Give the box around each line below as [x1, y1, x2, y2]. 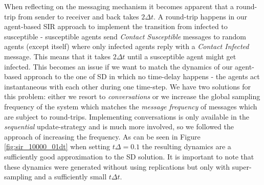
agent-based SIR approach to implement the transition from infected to [4, 21, 228, 32]
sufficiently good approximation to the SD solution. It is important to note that [4, 151, 254, 161]
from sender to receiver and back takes [18, 11, 139, 21]
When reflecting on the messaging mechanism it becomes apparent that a [4, 1, 234, 11]
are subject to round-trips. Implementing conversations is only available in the [4, 111, 249, 122]
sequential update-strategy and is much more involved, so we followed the [4, 121, 234, 132]
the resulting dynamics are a [142, 141, 231, 152]
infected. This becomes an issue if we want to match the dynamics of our [4, 61, 233, 72]
